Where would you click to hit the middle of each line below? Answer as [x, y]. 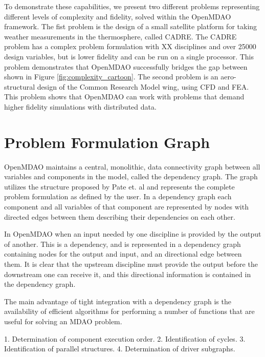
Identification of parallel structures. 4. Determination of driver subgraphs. [120, 349]
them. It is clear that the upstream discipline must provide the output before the [131, 264]
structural [20, 86]
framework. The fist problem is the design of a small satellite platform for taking [131, 26]
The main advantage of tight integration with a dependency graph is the [118, 301]
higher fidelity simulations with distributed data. [80, 106]
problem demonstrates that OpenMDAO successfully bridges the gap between [126, 66]
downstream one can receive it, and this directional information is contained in [128, 274]
